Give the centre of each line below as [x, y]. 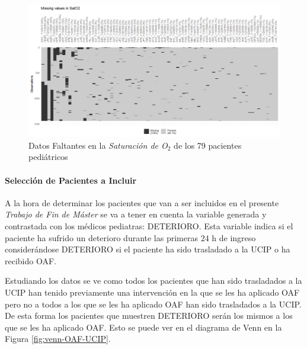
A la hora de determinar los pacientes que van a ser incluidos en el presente [142, 202]
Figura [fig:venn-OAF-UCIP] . [58, 339]
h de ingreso [234, 237]
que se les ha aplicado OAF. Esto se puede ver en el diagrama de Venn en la [143, 327]
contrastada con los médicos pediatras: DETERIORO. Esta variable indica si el [149, 225]
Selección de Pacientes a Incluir [71, 180]
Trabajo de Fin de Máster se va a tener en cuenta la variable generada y [136, 214]
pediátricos [48, 157]
